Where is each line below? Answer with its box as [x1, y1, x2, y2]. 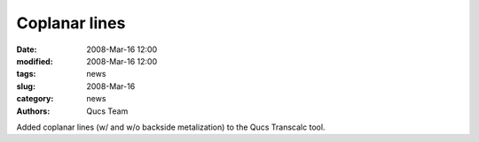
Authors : [16, 106, 51, 116]
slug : [16, 80, 35, 92]
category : [16, 93, 54, 104]
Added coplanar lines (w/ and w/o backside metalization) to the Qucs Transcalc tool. [16, 122, 326, 132]
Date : [16, 44, 37, 55]
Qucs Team [86, 106, 129, 116]
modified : [16, 56, 53, 66]
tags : [16, 69, 36, 79]
